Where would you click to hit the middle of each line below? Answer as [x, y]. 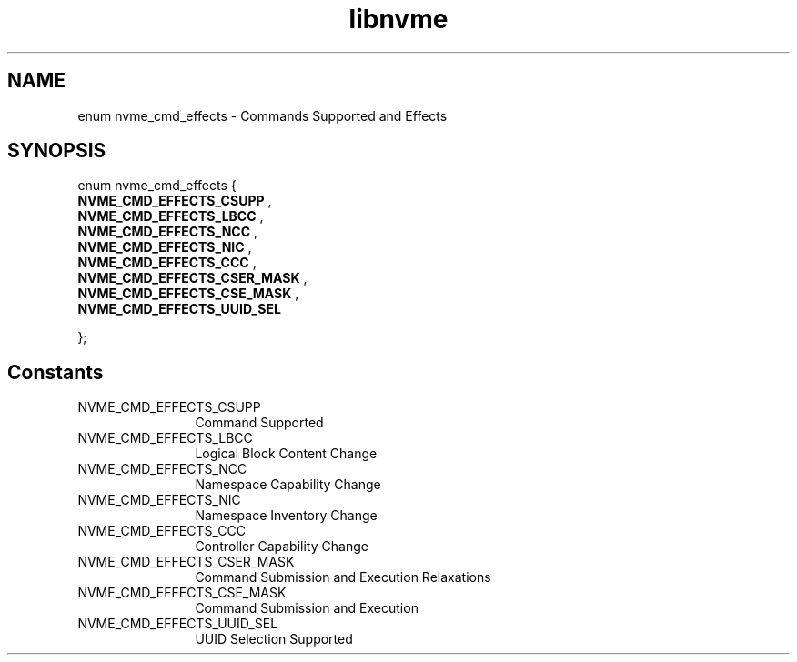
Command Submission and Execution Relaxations [343, 577]
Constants [55, 372]
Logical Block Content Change [286, 454]
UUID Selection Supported [274, 639]
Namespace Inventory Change [286, 516]
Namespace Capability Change [288, 485]
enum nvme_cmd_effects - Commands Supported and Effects [262, 115]
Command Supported [259, 423]
